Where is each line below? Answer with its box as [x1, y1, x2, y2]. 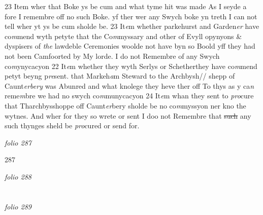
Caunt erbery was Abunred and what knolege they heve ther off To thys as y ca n [5, 80, 254, 91]
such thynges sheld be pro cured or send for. [5, 120, 140, 131]
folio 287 [5, 137, 31, 148]
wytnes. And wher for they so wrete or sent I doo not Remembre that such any [5, 110, 251, 121]
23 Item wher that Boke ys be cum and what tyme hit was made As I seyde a [5, 1, 247, 11]
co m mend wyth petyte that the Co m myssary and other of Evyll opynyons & [5, 30, 242, 41]
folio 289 [5, 201, 31, 211]
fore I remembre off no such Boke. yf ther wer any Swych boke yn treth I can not [5, 11, 257, 21]
